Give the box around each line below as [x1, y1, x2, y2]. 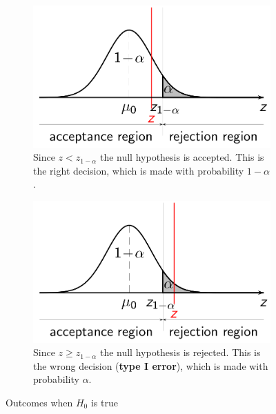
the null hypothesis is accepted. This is [99, 150, 264, 164]
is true [90, 395, 118, 409]
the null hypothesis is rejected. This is [99, 345, 261, 359]
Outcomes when [6, 395, 73, 409]
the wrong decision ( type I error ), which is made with [33, 358, 268, 373]
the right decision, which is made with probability [33, 163, 244, 177]
